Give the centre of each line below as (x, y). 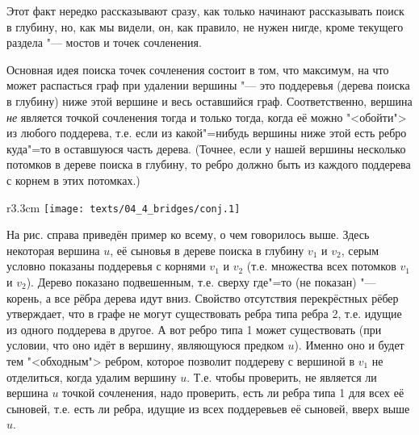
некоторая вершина (53, 250)
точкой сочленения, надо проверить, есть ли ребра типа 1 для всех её (233, 393)
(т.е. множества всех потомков (321, 266)
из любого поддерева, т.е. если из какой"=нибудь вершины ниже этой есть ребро (207, 133)
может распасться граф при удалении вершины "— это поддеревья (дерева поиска (208, 85)
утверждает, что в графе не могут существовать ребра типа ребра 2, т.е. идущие (204, 314)
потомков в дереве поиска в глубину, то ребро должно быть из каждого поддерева (209, 164)
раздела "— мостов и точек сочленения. (104, 42)
